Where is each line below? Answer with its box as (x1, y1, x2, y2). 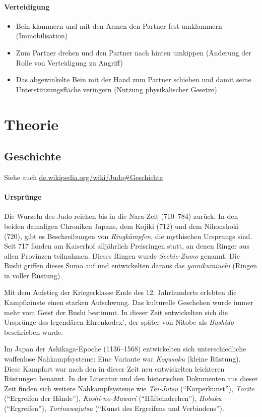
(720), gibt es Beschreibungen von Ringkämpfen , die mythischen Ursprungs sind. (4, 230, 252, 241)
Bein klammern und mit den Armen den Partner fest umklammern (16, 20, 222, 31)
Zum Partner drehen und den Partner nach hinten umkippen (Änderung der (16, 47, 251, 57)
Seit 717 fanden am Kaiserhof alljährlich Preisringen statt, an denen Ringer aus (4, 241, 250, 251)
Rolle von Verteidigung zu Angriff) (16, 57, 123, 68)
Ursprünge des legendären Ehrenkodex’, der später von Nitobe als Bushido (4, 317, 234, 327)
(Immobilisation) (16, 30, 68, 41)
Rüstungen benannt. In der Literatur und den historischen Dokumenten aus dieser (4, 373, 258, 384)
